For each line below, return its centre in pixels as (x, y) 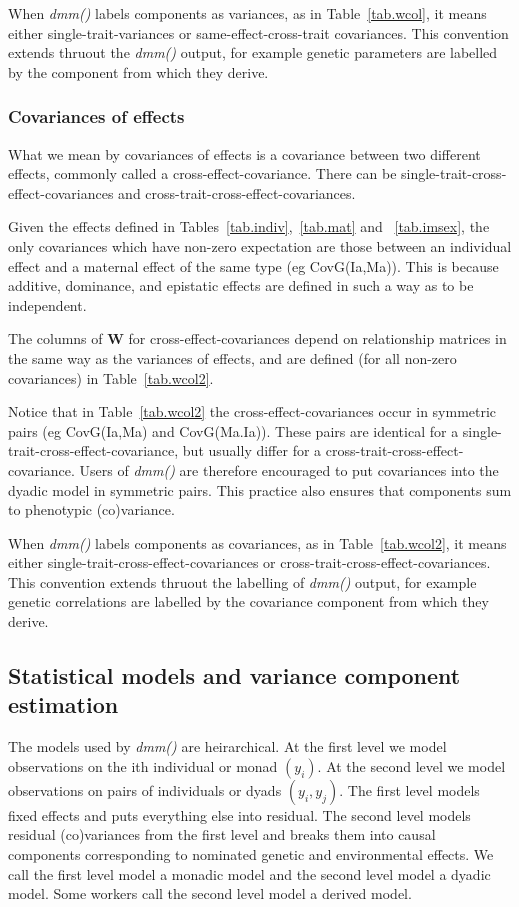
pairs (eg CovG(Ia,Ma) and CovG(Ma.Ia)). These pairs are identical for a (233, 430)
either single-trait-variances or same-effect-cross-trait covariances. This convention (258, 32)
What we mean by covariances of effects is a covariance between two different (244, 153)
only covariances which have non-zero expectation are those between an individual (260, 245)
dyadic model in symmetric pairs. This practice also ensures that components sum (260, 489)
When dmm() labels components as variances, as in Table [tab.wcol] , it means (247, 13)
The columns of (55, 338)
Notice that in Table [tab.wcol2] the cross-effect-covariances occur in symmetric (252, 411)
